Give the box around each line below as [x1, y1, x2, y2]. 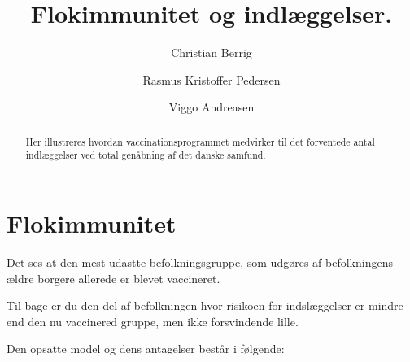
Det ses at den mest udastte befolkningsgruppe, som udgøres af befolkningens [7, 253, 393, 270]
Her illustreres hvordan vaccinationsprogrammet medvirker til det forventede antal [25, 134, 375, 148]
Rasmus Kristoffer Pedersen [142, 71, 281, 88]
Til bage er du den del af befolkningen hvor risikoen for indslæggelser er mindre [7, 297, 403, 314]
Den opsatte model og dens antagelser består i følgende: [7, 340, 285, 357]
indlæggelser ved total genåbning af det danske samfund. [25, 148, 266, 162]
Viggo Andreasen [168, 98, 255, 116]
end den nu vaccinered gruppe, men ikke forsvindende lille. [7, 312, 299, 329]
